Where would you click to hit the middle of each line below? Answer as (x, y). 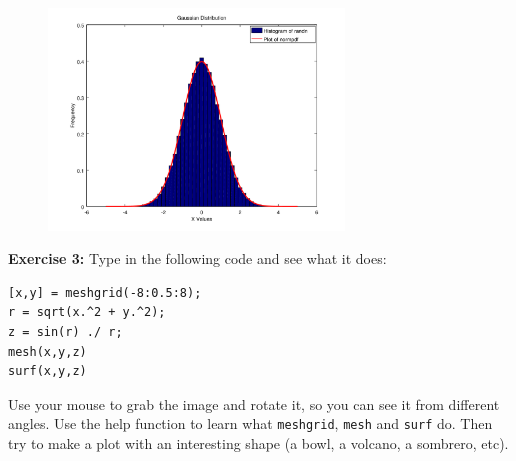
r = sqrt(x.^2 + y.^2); (87, 312)
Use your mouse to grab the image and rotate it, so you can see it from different (254, 403)
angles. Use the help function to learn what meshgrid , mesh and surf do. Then (250, 423)
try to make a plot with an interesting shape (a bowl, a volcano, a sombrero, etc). (258, 443)
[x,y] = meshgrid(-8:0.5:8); (105, 292)
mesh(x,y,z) (47, 351)
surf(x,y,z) (47, 371)
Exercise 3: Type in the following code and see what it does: (197, 258)
